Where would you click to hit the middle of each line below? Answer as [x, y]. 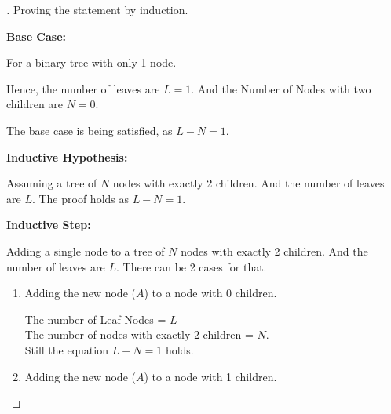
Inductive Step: [49, 225]
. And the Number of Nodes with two [281, 88]
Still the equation [66, 349]
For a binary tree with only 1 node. [91, 62]
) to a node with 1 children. [210, 376]
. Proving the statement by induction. [97, 9]
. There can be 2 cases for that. [191, 266]
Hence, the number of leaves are [83, 88]
